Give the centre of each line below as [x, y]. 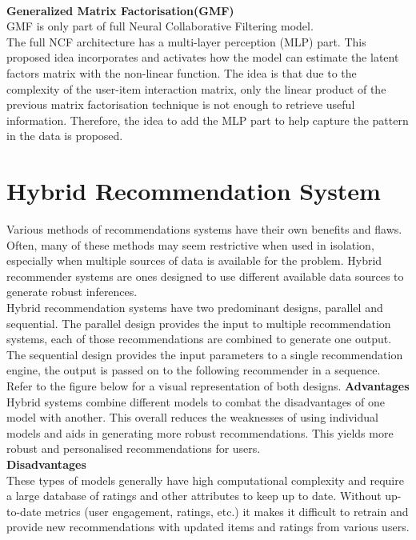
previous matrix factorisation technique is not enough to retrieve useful [181, 104]
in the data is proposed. [65, 136]
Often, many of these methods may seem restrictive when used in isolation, [190, 244]
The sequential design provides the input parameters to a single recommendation [205, 354]
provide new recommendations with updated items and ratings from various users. [208, 527]
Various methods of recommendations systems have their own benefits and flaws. [204, 229]
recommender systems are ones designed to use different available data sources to [205, 276]
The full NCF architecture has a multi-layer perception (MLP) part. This [186, 41]
